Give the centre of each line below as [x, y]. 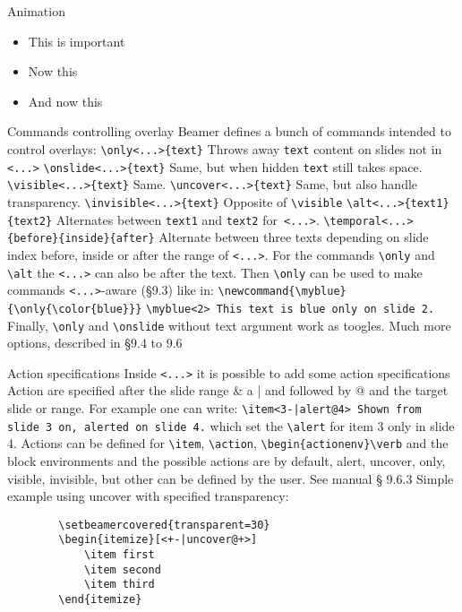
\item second [122, 569]
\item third [119, 585]
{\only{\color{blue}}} [75, 309]
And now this [65, 101]
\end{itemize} [100, 600]
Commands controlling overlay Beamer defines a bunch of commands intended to [229, 131]
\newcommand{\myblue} [282, 292]
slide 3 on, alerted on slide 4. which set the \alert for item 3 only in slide [231, 425]
